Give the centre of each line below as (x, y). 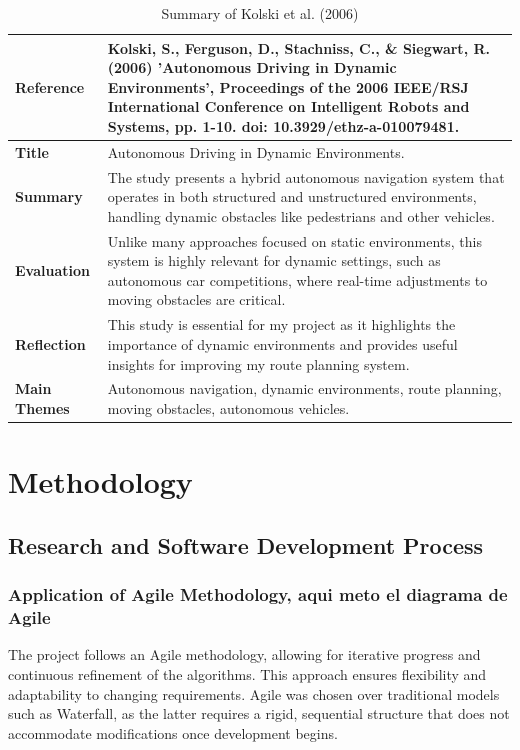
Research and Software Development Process (246, 544)
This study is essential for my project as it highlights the (281, 324)
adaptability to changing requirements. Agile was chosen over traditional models (254, 693)
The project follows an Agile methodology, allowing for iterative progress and (244, 654)
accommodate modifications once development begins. (173, 732)
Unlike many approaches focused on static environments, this (294, 240)
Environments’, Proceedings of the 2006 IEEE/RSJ (288, 86)
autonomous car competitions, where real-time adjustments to (297, 279)
